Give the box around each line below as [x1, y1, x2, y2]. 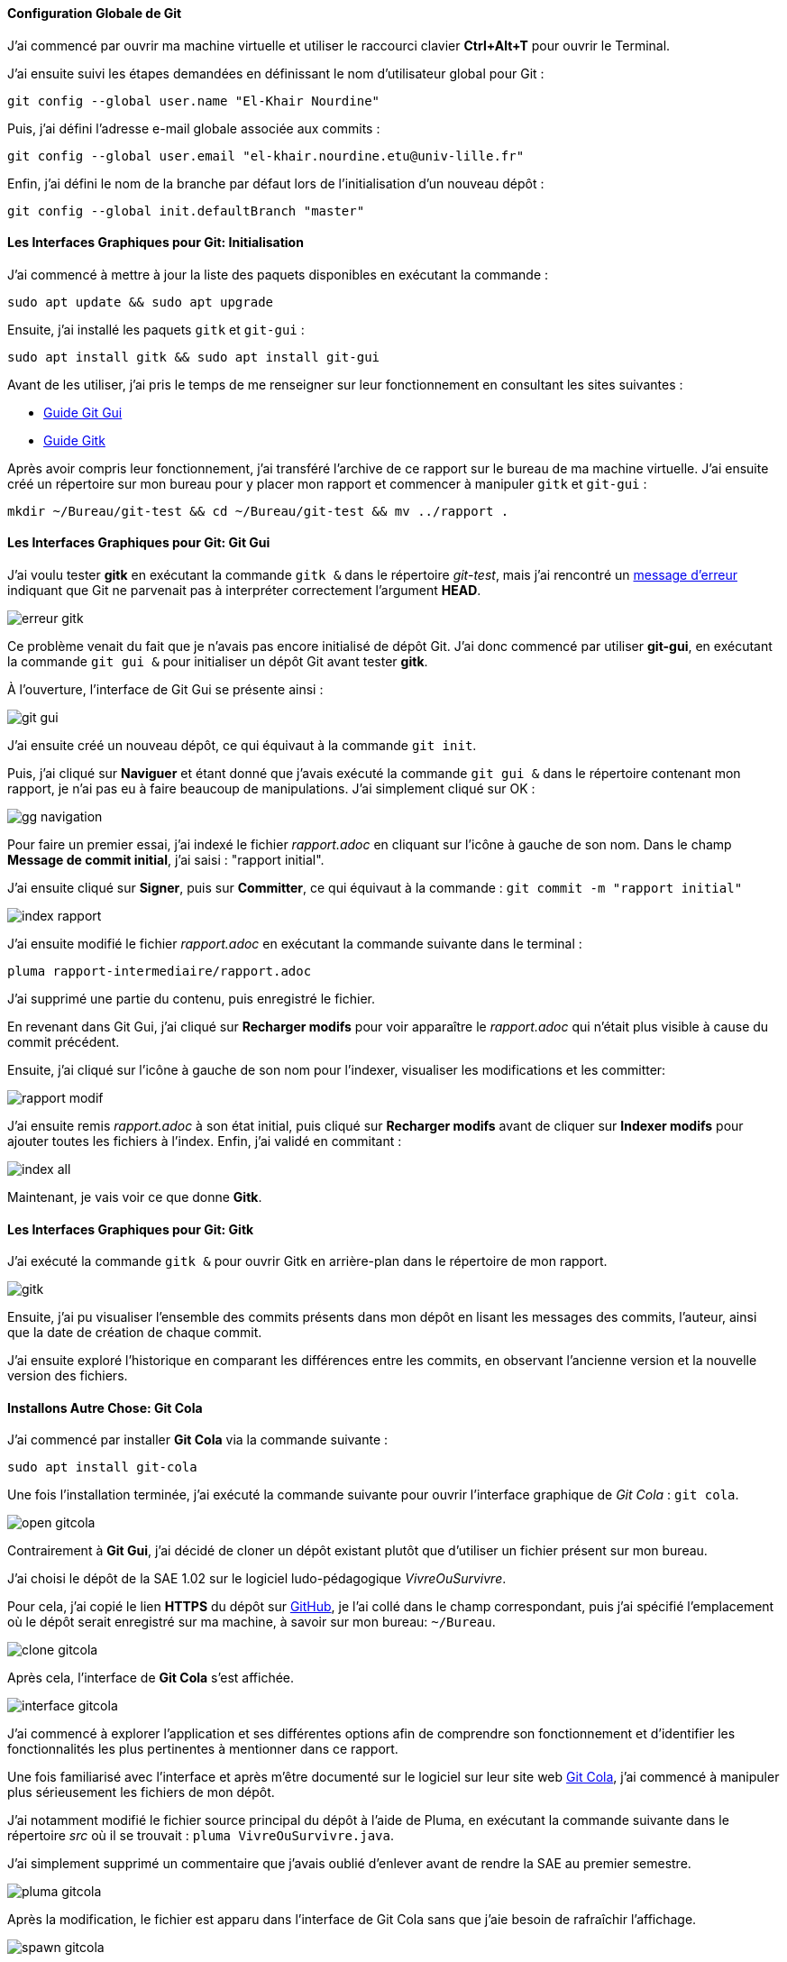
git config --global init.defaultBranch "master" [7, 203, 365, 218]
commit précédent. [7, 1034, 120, 1050]
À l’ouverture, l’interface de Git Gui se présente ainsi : [7, 682, 324, 698]
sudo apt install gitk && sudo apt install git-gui [7, 349, 380, 364]
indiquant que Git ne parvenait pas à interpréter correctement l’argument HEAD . [7, 582, 481, 599]
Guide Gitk [43, 432, 105, 448]
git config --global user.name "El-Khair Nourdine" [7, 93, 380, 108]
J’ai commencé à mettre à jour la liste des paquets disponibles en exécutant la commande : [7, 266, 549, 282]
